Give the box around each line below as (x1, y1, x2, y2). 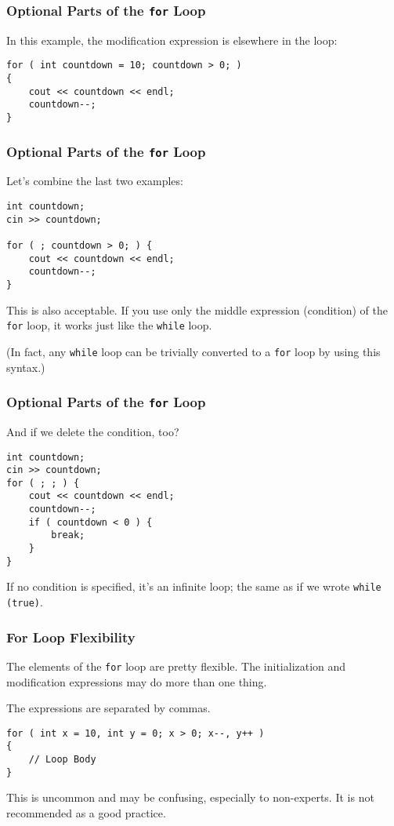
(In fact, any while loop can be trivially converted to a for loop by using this (6, 343, 381, 359)
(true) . (6, 594, 43, 610)
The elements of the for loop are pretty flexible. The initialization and (6, 657, 346, 674)
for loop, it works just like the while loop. (6, 317, 212, 333)
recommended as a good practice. (6, 805, 166, 821)
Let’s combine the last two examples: (6, 173, 183, 189)
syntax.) (6, 358, 45, 375)
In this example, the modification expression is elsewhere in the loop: (6, 31, 338, 48)
